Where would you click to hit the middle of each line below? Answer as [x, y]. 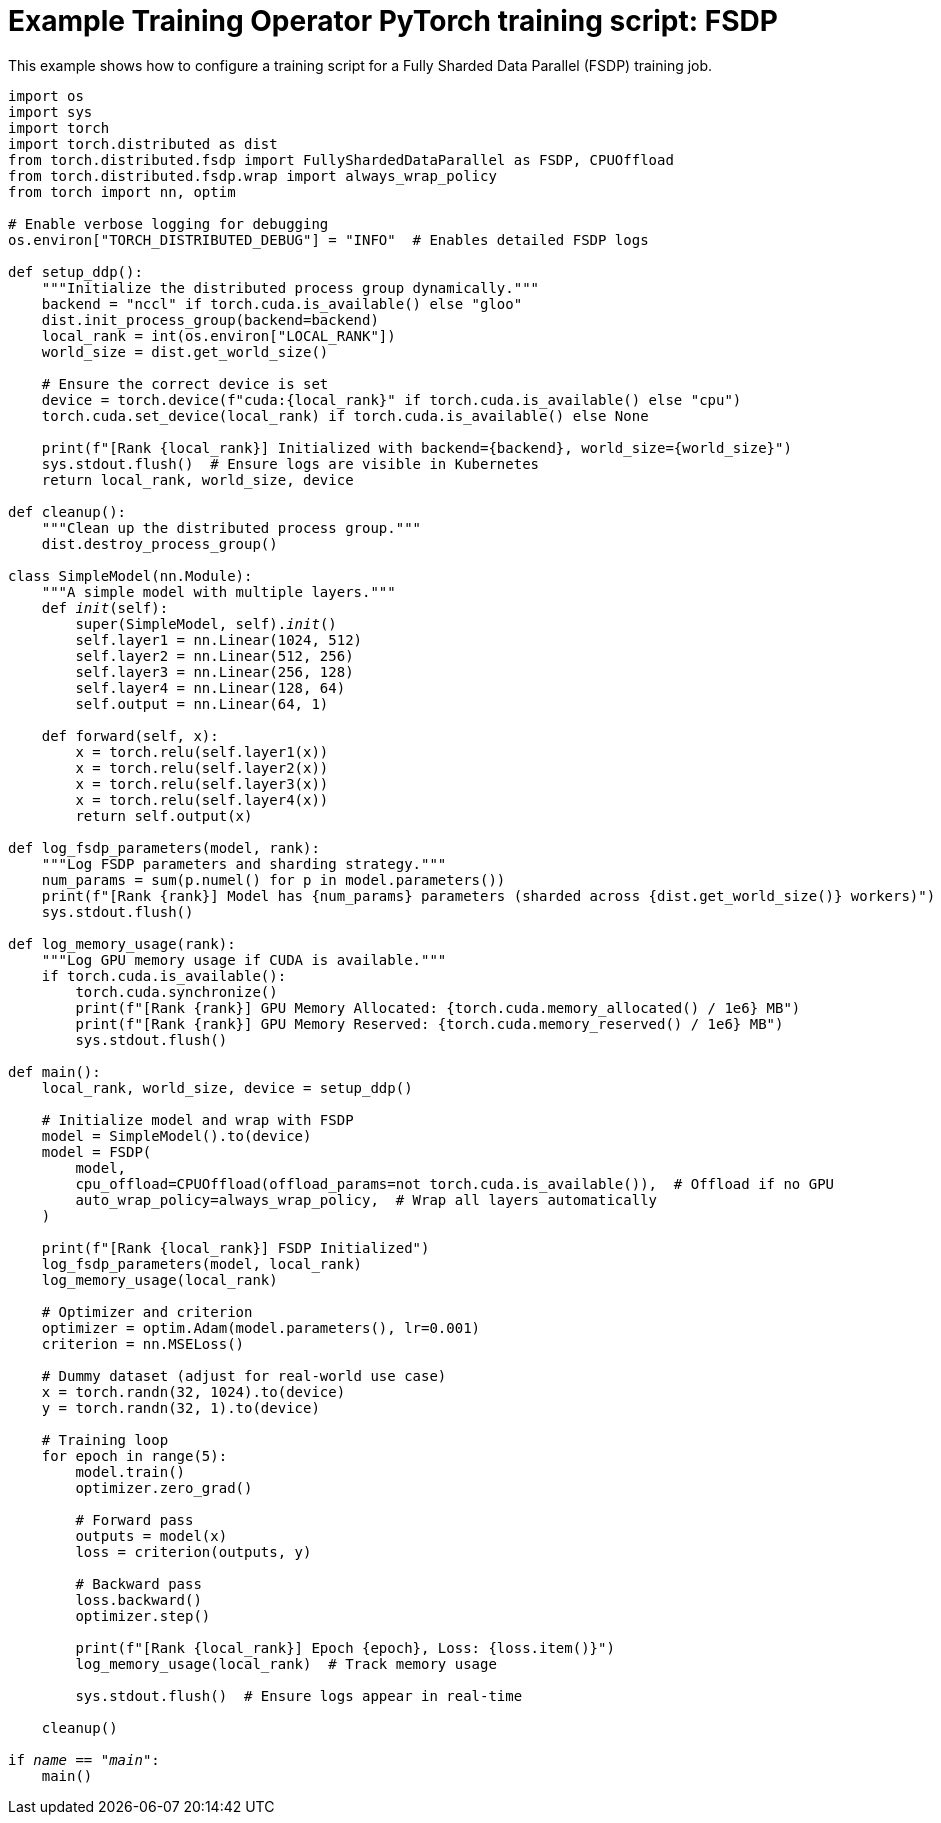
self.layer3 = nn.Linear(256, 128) [214, 671]
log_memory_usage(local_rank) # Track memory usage [286, 1663]
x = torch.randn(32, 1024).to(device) [193, 1391]
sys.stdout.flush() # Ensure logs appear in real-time [299, 1695]
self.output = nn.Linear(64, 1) [202, 703]
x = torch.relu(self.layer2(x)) [202, 767]
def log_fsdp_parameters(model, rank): [164, 847]
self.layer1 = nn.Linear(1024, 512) [219, 639]
